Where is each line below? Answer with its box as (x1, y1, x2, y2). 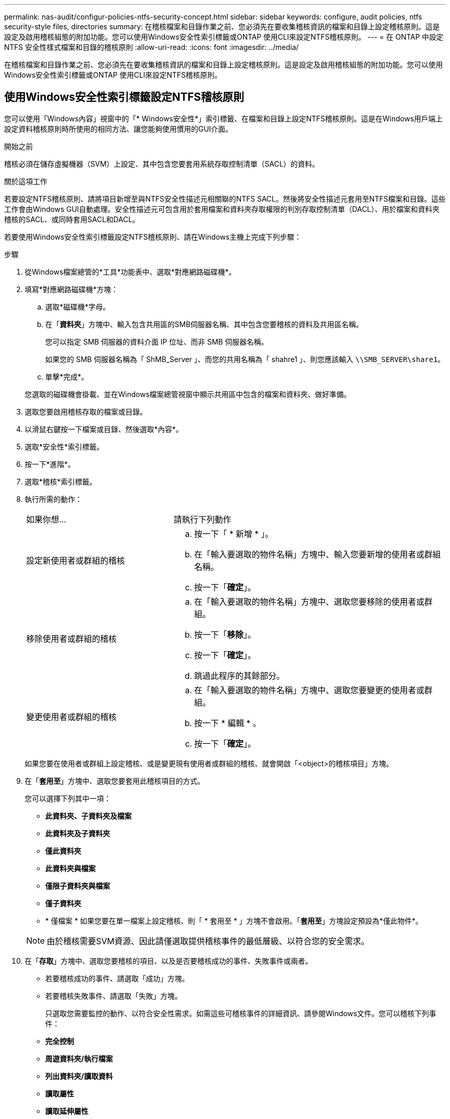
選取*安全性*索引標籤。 (25, 442, 104, 451)
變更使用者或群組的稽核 (26, 711, 117, 722)
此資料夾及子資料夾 (45, 828, 110, 838)
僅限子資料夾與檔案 (45, 881, 110, 890)
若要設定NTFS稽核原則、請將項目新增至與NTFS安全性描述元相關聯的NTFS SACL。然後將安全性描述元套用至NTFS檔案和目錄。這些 (4, 194, 446, 203)
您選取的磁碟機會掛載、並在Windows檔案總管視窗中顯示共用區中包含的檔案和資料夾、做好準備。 (25, 389, 351, 399)
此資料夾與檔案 (45, 863, 96, 873)
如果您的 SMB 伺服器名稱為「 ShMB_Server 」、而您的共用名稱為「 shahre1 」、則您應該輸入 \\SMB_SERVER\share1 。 (45, 354, 445, 364)
